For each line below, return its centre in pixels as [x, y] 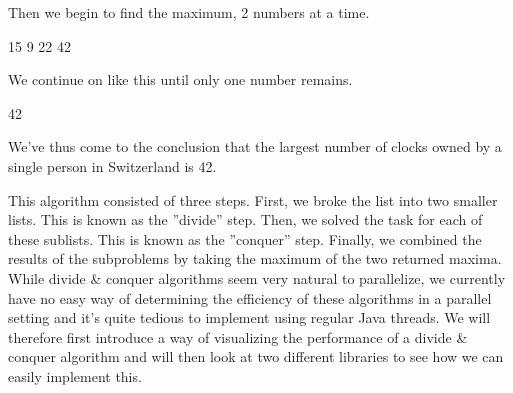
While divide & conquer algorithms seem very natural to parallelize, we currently [257, 277]
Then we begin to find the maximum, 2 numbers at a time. [189, 12]
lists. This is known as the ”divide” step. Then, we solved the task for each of [245, 219]
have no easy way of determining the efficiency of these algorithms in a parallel [250, 297]
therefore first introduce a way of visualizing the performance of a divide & [238, 336]
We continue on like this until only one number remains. [180, 79]
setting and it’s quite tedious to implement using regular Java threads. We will [249, 317]
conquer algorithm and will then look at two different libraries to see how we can [256, 356]
